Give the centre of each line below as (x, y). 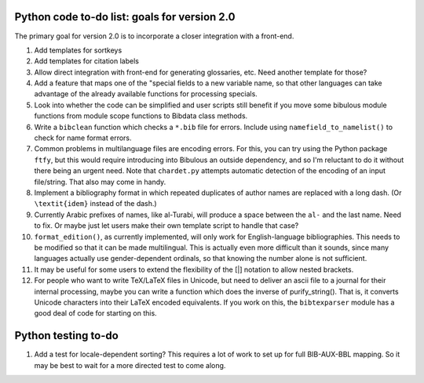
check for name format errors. (83, 138)
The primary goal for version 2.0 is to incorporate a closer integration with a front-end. (154, 36)
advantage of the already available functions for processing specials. (146, 94)
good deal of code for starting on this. (95, 313)
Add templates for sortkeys (78, 50)
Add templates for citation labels (86, 61)
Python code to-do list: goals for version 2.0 (125, 17)
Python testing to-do (67, 336)
